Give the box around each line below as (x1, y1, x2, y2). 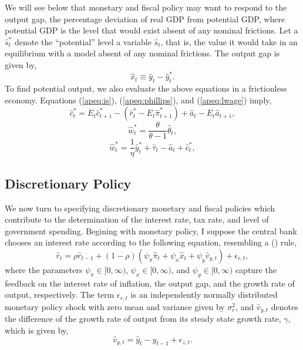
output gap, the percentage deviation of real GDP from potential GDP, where (5, 12, 285, 25)
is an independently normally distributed (130, 288, 278, 301)
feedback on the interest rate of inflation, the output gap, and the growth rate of (5, 277, 295, 289)
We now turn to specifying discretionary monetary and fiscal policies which (5, 201, 275, 214)
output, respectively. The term (5, 288, 115, 301)
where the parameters (5, 263, 83, 275)
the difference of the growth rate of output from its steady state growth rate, (5, 312, 281, 325)
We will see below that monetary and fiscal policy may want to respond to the (5, 1, 287, 13)
